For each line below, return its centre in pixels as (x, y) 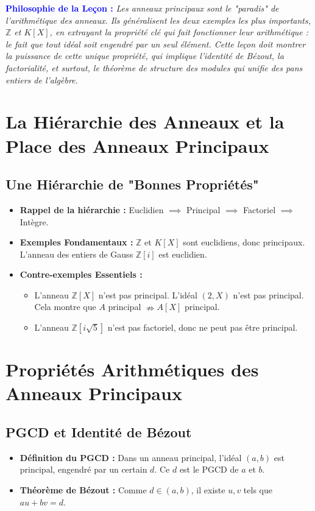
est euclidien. (183, 254)
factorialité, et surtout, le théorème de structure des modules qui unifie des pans (154, 67)
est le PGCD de (209, 469)
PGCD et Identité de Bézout (99, 432)
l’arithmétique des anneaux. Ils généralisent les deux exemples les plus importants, (158, 20)
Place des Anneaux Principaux (137, 145)
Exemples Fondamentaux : (76, 242)
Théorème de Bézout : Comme (83, 490)
